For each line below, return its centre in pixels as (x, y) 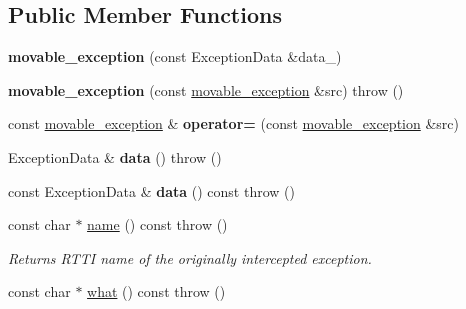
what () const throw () (156, 291)
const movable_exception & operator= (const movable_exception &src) (233, 123)
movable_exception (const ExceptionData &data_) (175, 56)
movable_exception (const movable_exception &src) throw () (206, 89)
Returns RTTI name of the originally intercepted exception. (190, 257)
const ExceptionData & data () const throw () (151, 190)
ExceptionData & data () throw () (115, 156)
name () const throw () (157, 224)
